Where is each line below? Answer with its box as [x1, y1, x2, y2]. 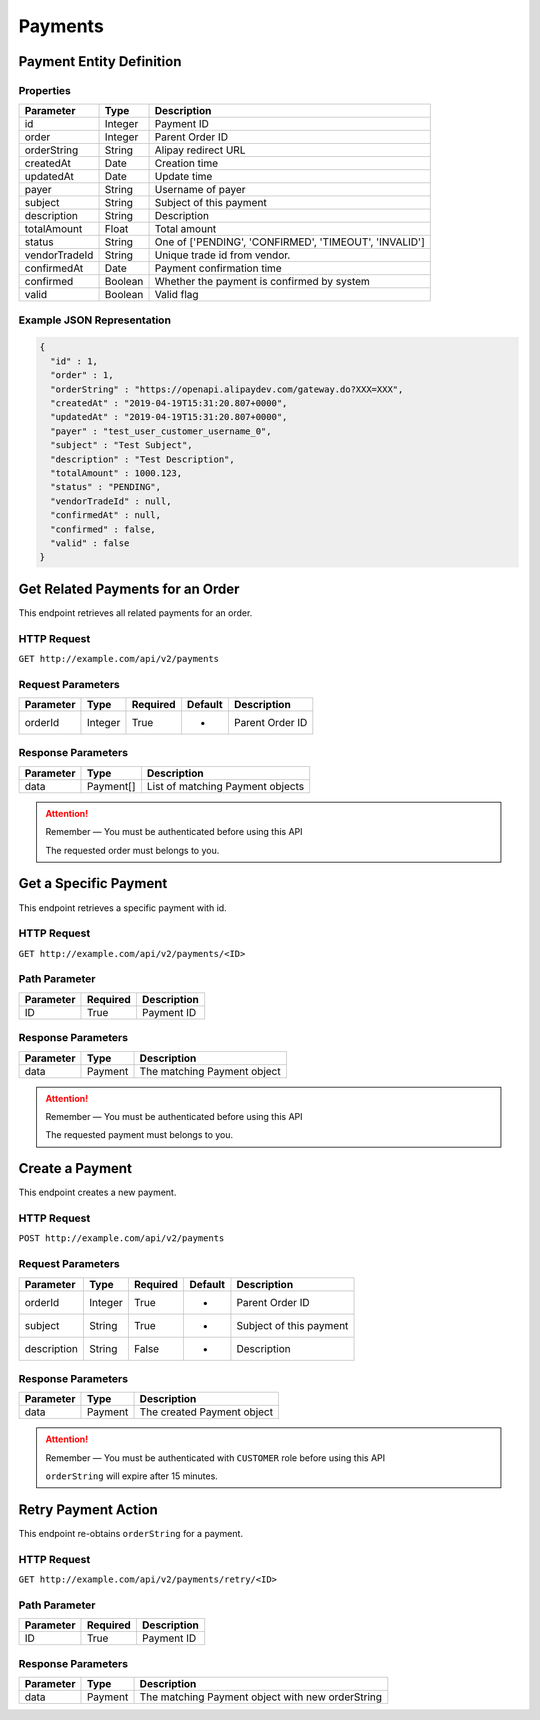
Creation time [154, 156, 219, 170]
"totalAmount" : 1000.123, [50, 467, 183, 479]
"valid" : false [50, 537, 130, 549]
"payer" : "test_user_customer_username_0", [50, 425, 272, 437]
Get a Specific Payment [18, 875, 168, 892]
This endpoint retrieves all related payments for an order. [18, 606, 253, 619]
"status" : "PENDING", [50, 481, 162, 493]
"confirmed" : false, [50, 523, 157, 535]
